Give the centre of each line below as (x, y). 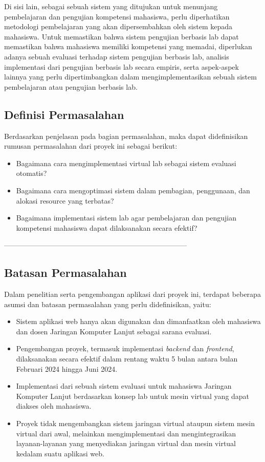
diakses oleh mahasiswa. (54, 406)
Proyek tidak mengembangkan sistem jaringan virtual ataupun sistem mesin (136, 423)
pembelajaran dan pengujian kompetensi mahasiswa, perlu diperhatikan (117, 16)
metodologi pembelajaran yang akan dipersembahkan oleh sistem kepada (118, 26)
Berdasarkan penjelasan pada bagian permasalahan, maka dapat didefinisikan (126, 136)
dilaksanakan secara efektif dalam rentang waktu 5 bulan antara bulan (127, 359)
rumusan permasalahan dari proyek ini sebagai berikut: (91, 146)
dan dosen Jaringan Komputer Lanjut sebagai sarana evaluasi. (114, 331)
